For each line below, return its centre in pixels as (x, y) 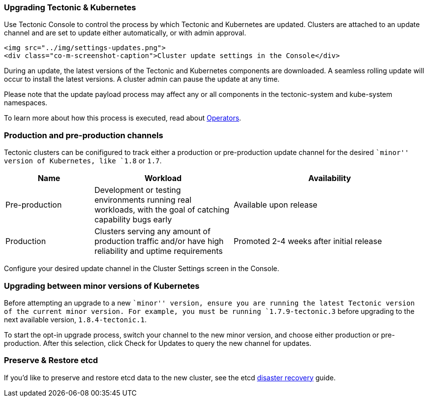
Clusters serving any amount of (152, 231)
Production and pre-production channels (84, 135)
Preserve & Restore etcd (51, 360)
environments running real (143, 200)
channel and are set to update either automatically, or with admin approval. (125, 33)
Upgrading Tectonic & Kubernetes (70, 7)
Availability (330, 178)
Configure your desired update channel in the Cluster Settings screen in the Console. (142, 269)
